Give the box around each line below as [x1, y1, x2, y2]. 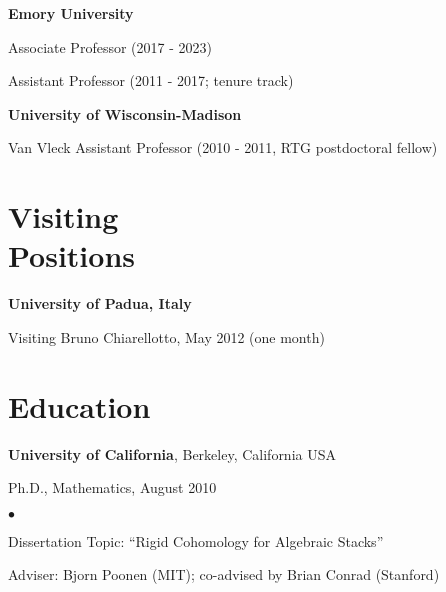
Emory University [8, 3, 134, 23]
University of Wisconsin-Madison [8, 103, 242, 124]
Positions [8, 235, 136, 276]
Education [8, 385, 151, 426]
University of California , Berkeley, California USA [8, 443, 336, 464]
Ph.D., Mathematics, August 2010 [8, 477, 217, 498]
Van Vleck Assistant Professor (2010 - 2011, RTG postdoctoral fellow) [8, 137, 438, 158]
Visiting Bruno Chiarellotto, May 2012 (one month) [8, 326, 325, 347]
